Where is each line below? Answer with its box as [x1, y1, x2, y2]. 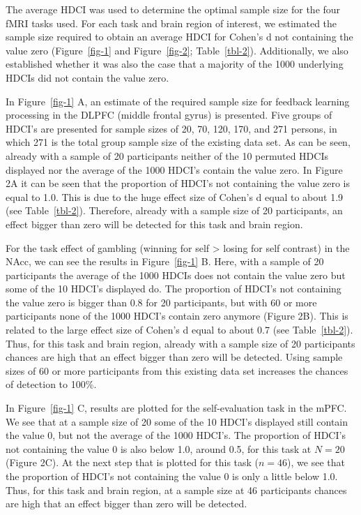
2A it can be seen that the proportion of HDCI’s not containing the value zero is [6, 176, 351, 191]
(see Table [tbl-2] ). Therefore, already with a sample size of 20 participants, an [6, 203, 343, 218]
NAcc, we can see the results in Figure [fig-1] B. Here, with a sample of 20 [6, 254, 324, 269]
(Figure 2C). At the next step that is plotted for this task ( [6, 455, 259, 470]
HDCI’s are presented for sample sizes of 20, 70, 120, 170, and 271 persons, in [6, 121, 337, 135]
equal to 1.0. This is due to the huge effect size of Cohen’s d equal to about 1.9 [6, 189, 344, 204]
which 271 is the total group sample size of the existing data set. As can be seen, [6, 135, 351, 149]
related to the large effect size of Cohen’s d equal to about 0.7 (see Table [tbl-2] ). [6, 322, 353, 337]
